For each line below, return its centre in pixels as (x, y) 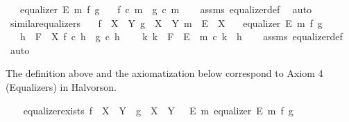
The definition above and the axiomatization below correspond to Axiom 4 (164, 73)
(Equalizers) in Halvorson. (61, 86)
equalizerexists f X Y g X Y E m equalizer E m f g (158, 110)
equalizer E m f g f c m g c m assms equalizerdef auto (166, 9)
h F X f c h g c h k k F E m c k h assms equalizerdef (181, 36)
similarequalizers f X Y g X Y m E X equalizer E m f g (166, 23)
